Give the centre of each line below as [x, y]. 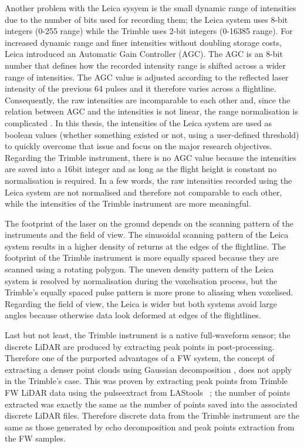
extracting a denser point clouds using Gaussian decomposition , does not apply [148, 369]
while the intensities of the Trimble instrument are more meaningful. [128, 203]
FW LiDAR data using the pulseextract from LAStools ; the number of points [148, 392]
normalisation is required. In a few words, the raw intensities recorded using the [148, 180]
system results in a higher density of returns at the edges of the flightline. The [146, 246]
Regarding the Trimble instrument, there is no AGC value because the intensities [151, 157]
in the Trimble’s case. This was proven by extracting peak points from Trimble [146, 381]
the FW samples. [35, 438]
